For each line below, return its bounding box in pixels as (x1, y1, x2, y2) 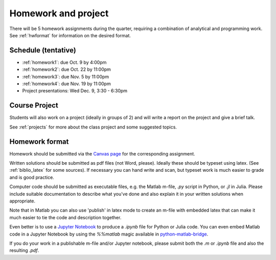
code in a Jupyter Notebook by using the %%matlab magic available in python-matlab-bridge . (9, 231, 209, 237)
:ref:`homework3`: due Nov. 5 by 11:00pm (22, 73, 109, 80)
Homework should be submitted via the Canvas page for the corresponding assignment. (9, 150, 195, 157)
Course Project (9, 101, 59, 110)
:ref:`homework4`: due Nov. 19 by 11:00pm (22, 81, 111, 87)
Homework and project (9, 8, 109, 19)
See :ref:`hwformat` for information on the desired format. (9, 32, 131, 38)
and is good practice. (9, 174, 55, 180)
